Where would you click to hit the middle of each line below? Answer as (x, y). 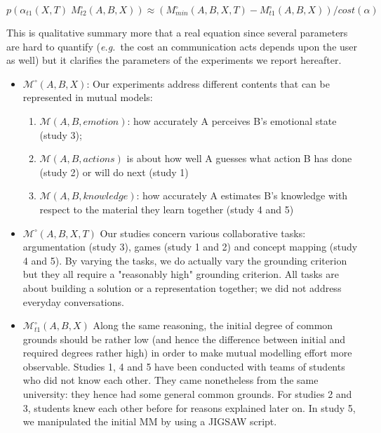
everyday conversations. (73, 301)
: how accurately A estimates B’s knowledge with (242, 195)
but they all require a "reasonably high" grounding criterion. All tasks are (181, 274)
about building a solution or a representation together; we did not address (182, 287)
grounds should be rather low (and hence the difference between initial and (184, 339)
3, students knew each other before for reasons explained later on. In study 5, (189, 407)
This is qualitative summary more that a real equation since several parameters (177, 32)
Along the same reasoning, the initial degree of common (213, 325)
